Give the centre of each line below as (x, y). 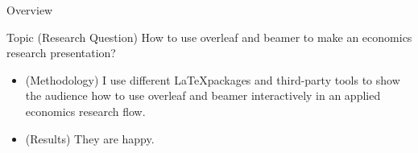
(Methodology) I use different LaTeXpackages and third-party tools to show (213, 79)
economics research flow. (85, 111)
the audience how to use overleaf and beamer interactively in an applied (203, 95)
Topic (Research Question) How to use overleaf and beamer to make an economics (209, 37)
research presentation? (61, 53)
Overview (30, 10)
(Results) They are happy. (90, 138)
